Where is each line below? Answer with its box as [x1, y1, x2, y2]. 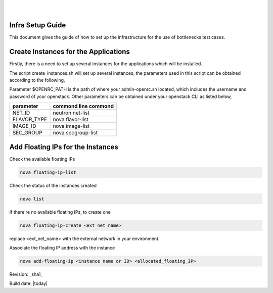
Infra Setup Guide [9, 21, 66, 30]
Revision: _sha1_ [9, 271, 43, 277]
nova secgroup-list [53, 129, 98, 136]
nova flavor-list [53, 116, 88, 123]
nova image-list [53, 123, 90, 130]
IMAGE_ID [12, 123, 36, 130]
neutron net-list [53, 109, 89, 116]
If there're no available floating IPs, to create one [9, 209, 111, 215]
